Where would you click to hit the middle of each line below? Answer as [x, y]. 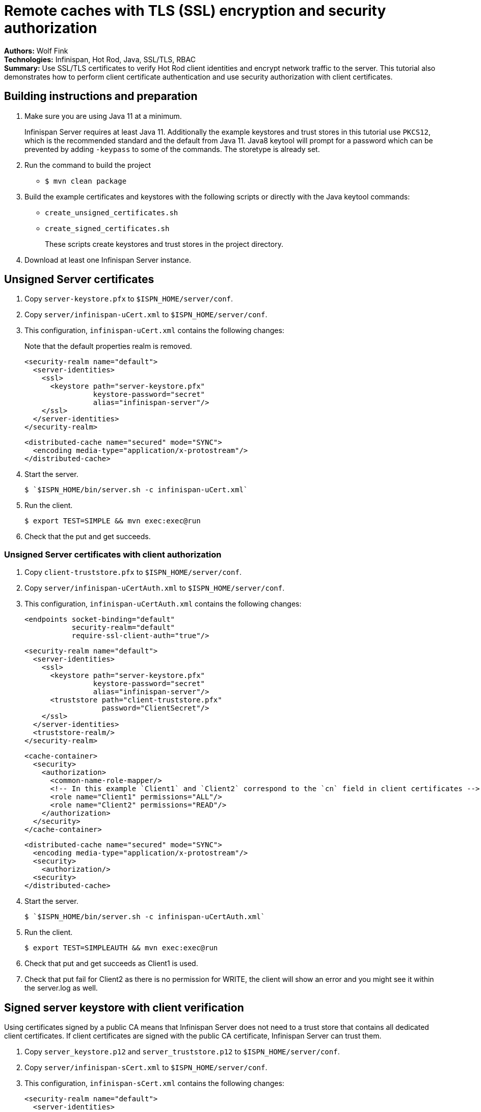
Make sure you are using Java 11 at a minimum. [103, 116]
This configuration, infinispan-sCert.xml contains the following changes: [154, 1083]
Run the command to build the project [88, 165]
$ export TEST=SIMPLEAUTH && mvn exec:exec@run [121, 948]
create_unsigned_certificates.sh [112, 212]
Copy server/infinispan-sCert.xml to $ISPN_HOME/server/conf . [146, 1068]
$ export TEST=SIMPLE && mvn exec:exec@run [113, 521]
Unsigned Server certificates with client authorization [113, 554]
